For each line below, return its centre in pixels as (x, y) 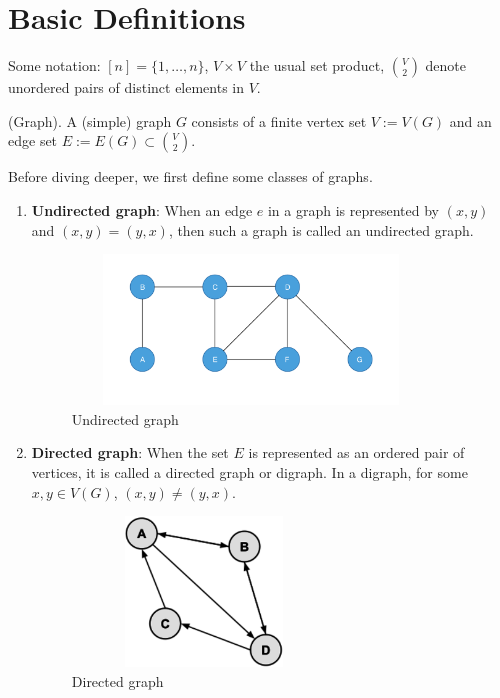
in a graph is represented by (353, 209)
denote (446, 65)
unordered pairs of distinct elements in (126, 87)
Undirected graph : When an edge (142, 209)
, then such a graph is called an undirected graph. (321, 229)
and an (470, 120)
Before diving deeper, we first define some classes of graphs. (190, 176)
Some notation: (54, 65)
